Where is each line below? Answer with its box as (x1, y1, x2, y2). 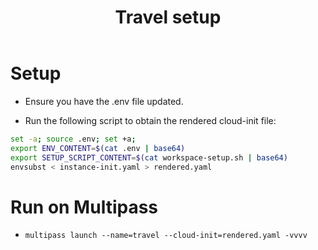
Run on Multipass (10, 196, 159, 218)
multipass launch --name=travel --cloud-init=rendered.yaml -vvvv (24, 231, 308, 241)
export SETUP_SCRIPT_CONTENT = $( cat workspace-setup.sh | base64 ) (10, 152, 288, 163)
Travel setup (114, 6, 222, 29)
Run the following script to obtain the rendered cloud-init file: (24, 114, 277, 126)
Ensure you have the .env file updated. (24, 95, 184, 107)
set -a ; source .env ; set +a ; (10, 134, 137, 144)
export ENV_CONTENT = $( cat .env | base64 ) (10, 143, 186, 153)
